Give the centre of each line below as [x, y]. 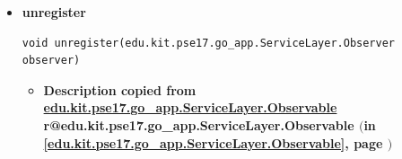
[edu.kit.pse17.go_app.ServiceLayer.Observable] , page [213, 142]
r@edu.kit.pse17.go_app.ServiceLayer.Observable [199, 124]
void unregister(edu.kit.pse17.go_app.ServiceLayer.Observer [209, 43]
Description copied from [120, 89]
